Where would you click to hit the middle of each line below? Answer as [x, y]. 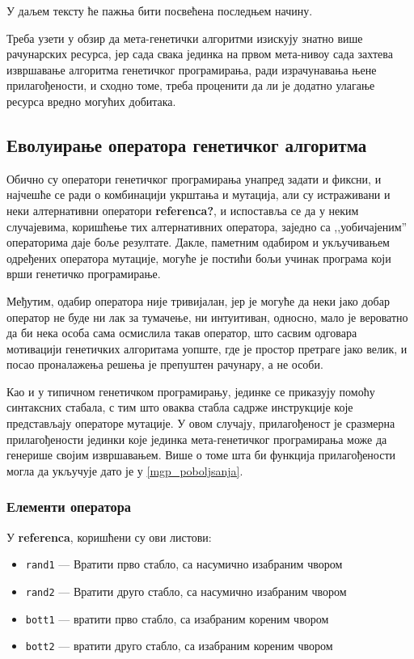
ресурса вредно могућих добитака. [91, 101]
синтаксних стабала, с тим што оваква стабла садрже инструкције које [180, 407]
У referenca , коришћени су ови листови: [109, 536]
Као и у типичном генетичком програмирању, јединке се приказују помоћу [191, 391]
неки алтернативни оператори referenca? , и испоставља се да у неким [183, 210]
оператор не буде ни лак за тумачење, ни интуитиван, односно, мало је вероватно [207, 317]
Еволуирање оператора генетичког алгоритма [187, 144]
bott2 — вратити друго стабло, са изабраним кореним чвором [179, 646]
